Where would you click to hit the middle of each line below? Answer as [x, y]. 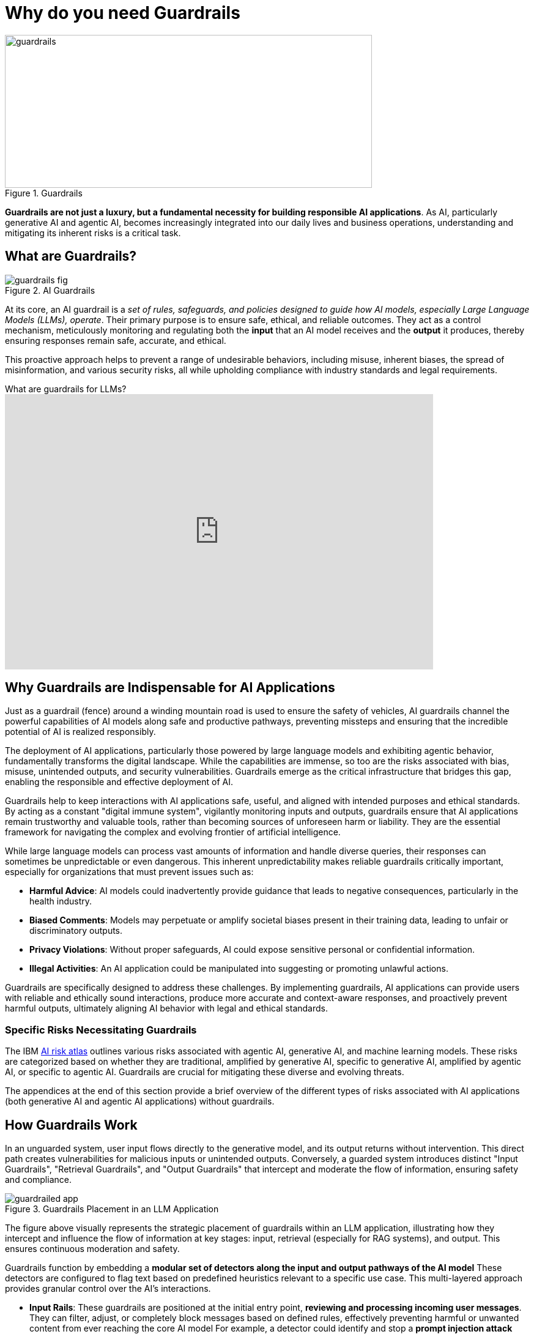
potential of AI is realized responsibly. [80, 732]
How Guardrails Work [71, 1125]
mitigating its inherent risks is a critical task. [93, 233]
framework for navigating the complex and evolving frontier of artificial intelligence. [173, 832]
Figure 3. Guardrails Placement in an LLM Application [112, 1209]
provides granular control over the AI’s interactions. [108, 1289]
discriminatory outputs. [76, 931]
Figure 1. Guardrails [44, 193]
